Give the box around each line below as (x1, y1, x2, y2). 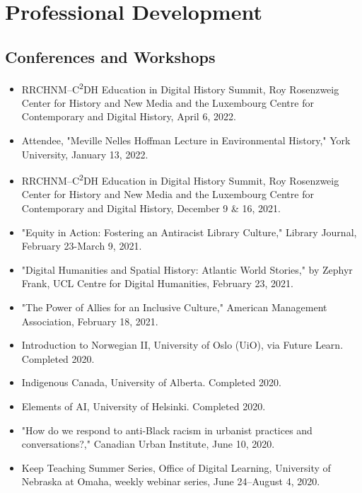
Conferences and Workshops (5, 45, 216, 67)
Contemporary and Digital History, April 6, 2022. (21, 109, 236, 124)
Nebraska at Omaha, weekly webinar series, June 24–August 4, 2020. (21, 474, 320, 489)
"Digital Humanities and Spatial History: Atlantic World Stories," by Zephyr (21, 262, 353, 277)
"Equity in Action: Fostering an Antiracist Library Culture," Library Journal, (21, 224, 357, 239)
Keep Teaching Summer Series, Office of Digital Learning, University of (21, 460, 331, 475)
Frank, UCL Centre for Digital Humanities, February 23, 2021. (21, 276, 293, 291)
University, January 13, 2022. (21, 146, 148, 161)
